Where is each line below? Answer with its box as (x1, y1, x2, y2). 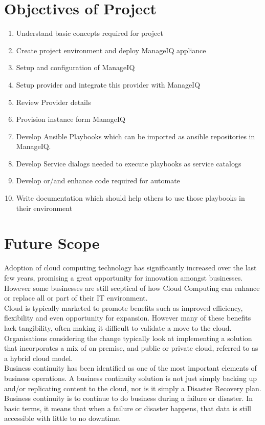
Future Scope (4, 232, 100, 253)
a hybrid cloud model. (4, 352, 73, 363)
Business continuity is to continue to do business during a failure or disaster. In (4, 393, 253, 403)
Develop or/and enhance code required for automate (16, 175, 180, 186)
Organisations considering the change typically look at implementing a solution (4, 332, 252, 343)
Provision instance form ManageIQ (16, 114, 125, 124)
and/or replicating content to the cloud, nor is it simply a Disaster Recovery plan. (4, 383, 261, 393)
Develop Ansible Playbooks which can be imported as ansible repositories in (16, 131, 255, 141)
